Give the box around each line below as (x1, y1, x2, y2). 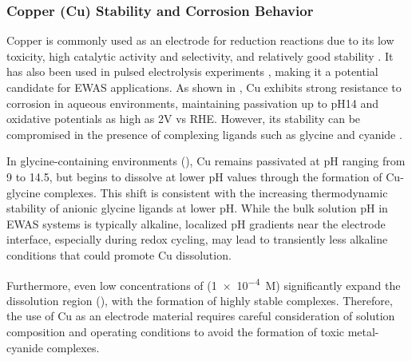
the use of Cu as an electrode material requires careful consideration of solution (6, 307, 395, 324)
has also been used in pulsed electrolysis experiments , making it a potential (6, 63, 378, 80)
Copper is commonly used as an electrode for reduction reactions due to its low (6, 32, 394, 49)
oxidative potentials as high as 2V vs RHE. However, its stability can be (6, 110, 361, 127)
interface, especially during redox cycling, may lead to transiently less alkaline (6, 231, 388, 248)
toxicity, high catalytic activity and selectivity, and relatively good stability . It (6, 47, 394, 64)
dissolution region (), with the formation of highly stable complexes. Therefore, (6, 292, 393, 308)
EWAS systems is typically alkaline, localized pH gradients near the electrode (6, 215, 386, 232)
